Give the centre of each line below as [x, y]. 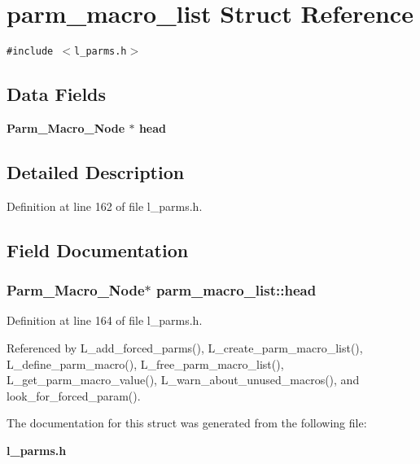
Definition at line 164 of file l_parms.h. [105, 320]
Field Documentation [98, 250]
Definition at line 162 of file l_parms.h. [105, 206]
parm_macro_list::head [236, 290]
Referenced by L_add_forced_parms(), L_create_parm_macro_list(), [185, 347]
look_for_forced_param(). [74, 395]
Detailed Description [96, 171]
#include [30, 52]
